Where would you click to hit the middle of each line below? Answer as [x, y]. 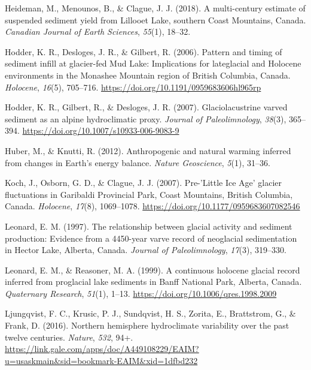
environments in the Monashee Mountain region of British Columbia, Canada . [148, 75]
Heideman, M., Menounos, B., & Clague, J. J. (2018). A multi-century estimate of [155, 8]
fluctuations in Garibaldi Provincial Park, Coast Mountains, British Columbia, [149, 194]
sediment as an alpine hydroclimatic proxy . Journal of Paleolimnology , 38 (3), [146, 118]
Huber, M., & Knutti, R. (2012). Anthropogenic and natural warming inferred [148, 150]
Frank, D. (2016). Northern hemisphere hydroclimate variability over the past [147, 325]
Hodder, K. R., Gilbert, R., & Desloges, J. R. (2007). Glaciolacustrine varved [146, 107]
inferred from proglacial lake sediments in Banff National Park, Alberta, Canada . [153, 282]
